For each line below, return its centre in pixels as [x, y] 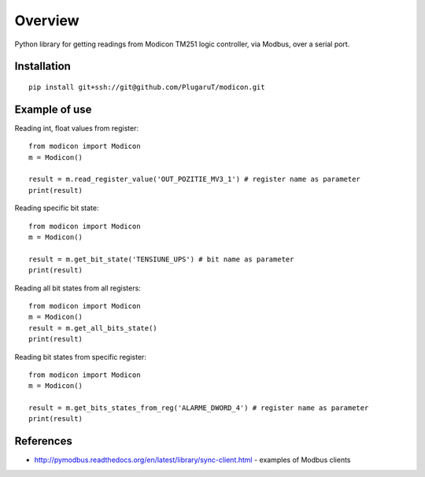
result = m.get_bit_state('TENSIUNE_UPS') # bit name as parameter [161, 259]
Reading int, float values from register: [77, 128]
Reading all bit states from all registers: [78, 288]
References [43, 441]
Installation [42, 67]
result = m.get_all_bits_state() [93, 328]
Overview [47, 20]
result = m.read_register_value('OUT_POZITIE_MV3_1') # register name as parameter [195, 179]
